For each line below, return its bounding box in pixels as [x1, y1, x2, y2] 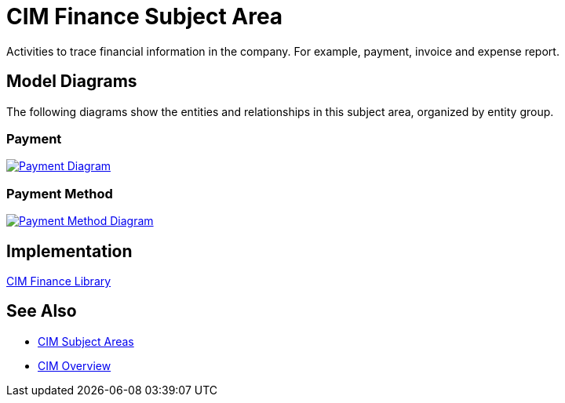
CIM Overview [38, 358, 111, 372]
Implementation [6, 241, 133, 261]
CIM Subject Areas [38, 334, 134, 348]
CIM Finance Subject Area [6, 3, 283, 30]
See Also [6, 301, 77, 321]
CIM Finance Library [6, 274, 111, 288]
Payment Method [6, 185, 113, 201]
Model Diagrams [6, 71, 137, 92]
